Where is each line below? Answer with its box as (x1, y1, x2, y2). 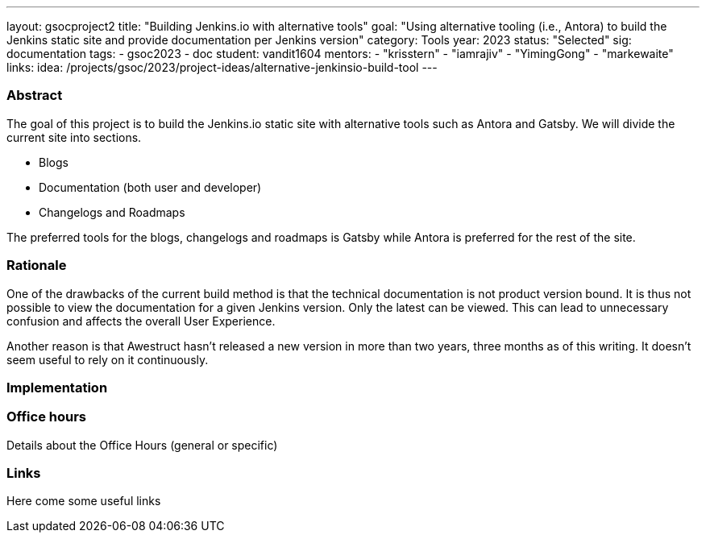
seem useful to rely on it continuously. (6, 352, 209, 367)
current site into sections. (6, 130, 142, 144)
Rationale (6, 257, 67, 274)
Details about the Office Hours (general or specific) (6, 437, 278, 452)
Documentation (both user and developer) (39, 180, 262, 194)
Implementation (6, 379, 108, 396)
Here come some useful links (6, 494, 161, 508)
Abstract (6, 87, 63, 104)
